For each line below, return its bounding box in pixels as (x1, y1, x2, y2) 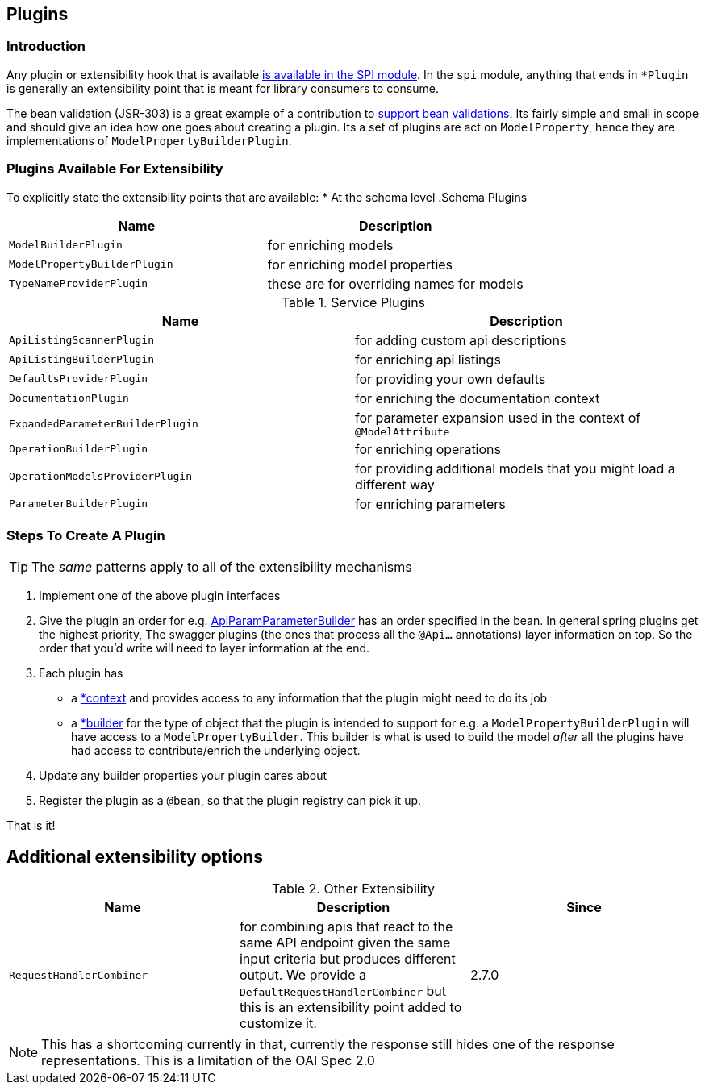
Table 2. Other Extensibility (271, 881, 436, 897)
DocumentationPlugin (9, 392, 129, 405)
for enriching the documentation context (355, 389, 600, 406)
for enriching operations (355, 440, 501, 457)
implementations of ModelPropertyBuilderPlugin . (6, 133, 292, 148)
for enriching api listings (355, 351, 501, 368)
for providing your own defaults (355, 370, 546, 387)
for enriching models (267, 236, 394, 253)
